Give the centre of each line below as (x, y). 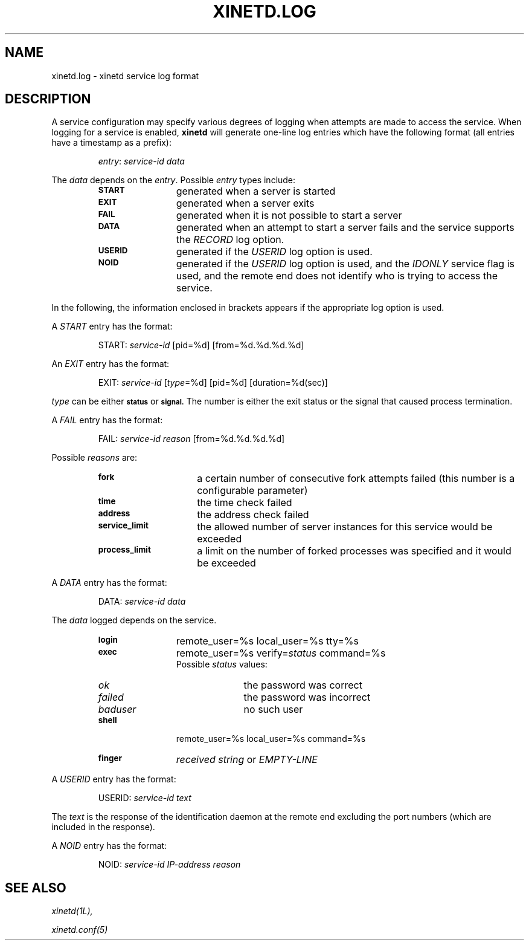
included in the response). (103, 827)
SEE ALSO (36, 888)
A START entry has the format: (112, 326)
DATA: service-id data (142, 602)
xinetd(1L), (72, 911)
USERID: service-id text (145, 798)
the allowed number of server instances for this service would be (345, 527)
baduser (117, 710)
